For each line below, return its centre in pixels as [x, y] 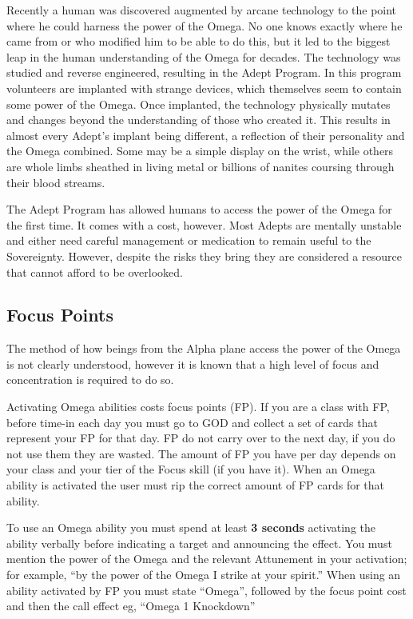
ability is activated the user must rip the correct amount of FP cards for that [196, 485]
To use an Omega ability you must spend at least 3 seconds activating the [191, 527]
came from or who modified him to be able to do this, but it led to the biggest [199, 41]
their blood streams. [56, 182]
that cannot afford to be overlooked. [95, 272]
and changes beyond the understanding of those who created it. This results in [199, 120]
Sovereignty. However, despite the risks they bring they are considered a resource [204, 256]
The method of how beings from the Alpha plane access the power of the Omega [204, 348]
